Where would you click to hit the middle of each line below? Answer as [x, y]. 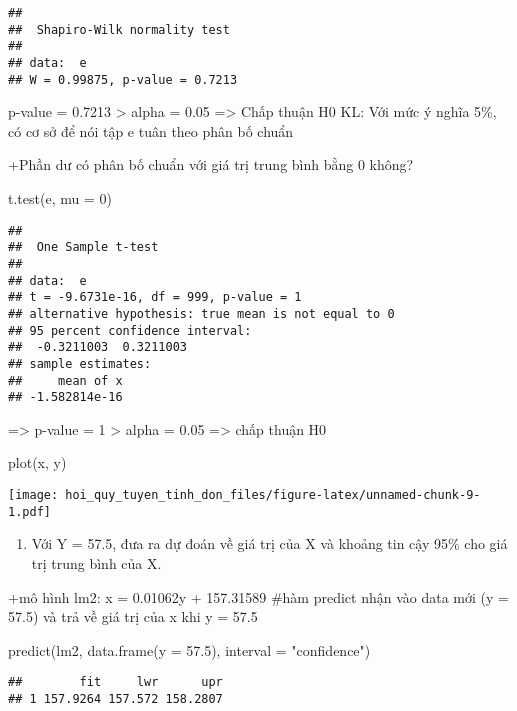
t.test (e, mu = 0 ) [60, 198]
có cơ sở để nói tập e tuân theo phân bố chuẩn [151, 130]
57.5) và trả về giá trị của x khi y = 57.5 [133, 616]
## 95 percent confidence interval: [130, 330]
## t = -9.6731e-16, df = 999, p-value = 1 [155, 297]
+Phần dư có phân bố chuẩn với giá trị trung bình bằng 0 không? [211, 164]
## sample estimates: [80, 363]
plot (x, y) [37, 462]
